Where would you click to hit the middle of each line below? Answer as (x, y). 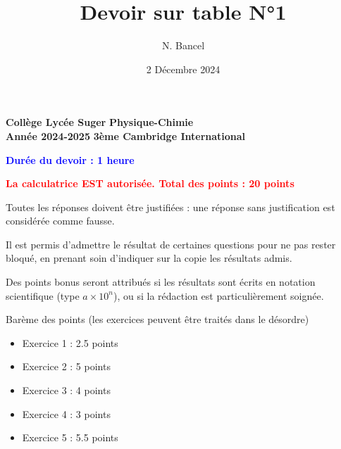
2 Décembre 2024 (183, 69)
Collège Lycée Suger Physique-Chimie (100, 122)
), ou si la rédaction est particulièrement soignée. (219, 295)
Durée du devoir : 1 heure (70, 159)
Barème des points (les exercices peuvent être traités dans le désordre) (157, 319)
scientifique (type (43, 295)
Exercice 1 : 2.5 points (70, 342)
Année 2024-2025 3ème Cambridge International (126, 135)
